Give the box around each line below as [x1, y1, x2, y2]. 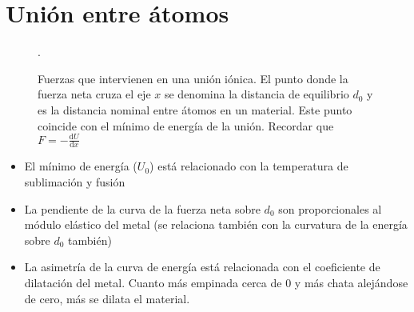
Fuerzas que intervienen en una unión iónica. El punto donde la [38, 70, 348, 86]
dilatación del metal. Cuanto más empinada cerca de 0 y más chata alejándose [24, 274, 408, 290]
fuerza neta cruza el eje [38, 86, 151, 102]
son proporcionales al [278, 200, 382, 217]
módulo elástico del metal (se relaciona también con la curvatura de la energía [24, 216, 408, 233]
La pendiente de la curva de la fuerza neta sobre [24, 200, 261, 217]
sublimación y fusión [24, 174, 125, 190]
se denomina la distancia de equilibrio [164, 86, 349, 102]
